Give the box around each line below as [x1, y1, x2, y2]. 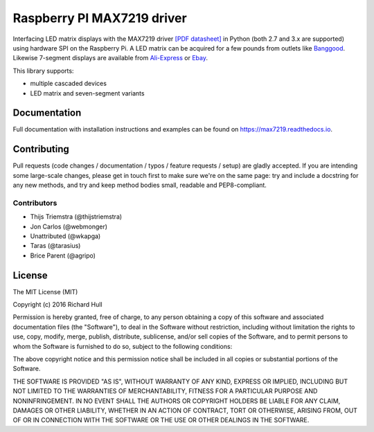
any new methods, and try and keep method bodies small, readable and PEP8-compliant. [12, 181, 267, 190]
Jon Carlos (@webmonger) [30, 222, 107, 231]
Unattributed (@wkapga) [30, 232, 101, 240]
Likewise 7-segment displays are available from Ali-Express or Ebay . [12, 54, 208, 62]
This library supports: [12, 66, 74, 75]
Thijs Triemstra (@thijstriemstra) [30, 213, 123, 221]
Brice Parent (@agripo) [30, 251, 96, 260]
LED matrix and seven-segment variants [30, 89, 145, 97]
